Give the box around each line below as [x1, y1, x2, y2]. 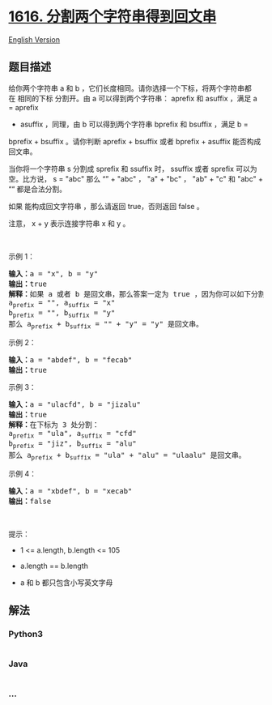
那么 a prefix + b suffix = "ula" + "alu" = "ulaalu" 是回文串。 [8, 451, 246, 462]
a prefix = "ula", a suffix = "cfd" [8, 429, 137, 440]
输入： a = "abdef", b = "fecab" [8, 356, 133, 365]
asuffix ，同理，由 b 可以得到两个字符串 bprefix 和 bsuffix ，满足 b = [19, 119, 249, 129]
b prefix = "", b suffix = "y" [8, 308, 116, 319]
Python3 [8, 628, 43, 639]
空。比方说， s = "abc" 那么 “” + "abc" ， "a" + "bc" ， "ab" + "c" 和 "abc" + [8, 173, 263, 183]
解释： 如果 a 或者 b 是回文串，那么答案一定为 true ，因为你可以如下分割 [8, 289, 266, 298]
